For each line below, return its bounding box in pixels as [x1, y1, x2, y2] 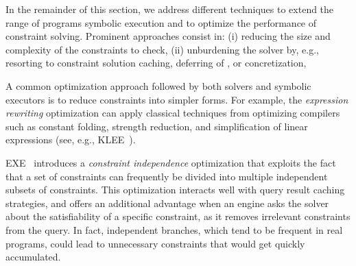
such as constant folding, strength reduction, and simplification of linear [5, 119, 308, 133]
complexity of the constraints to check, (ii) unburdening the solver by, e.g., [5, 42, 319, 56]
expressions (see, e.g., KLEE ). [5, 132, 136, 147]
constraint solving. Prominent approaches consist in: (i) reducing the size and [5, 29, 331, 43]
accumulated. [5, 250, 61, 264]
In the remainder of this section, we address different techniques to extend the [5, 2, 334, 16]
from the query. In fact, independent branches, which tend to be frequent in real [5, 222, 343, 237]
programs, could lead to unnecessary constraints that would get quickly [5, 236, 305, 250]
